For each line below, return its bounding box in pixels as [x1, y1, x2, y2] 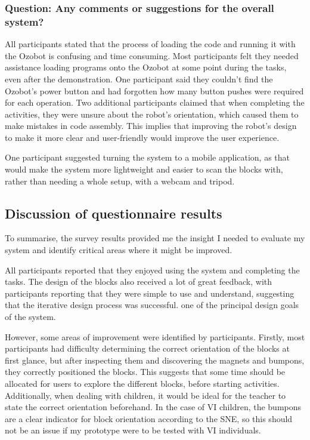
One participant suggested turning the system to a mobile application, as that [5, 151, 290, 164]
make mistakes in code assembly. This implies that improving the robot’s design [5, 119, 297, 132]
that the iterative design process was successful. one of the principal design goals [5, 299, 299, 311]
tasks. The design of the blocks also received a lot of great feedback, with [5, 275, 272, 288]
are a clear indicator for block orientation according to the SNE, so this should [5, 412, 293, 424]
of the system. [5, 310, 56, 323]
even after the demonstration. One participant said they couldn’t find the [5, 72, 273, 85]
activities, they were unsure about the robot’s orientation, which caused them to [5, 107, 299, 120]
